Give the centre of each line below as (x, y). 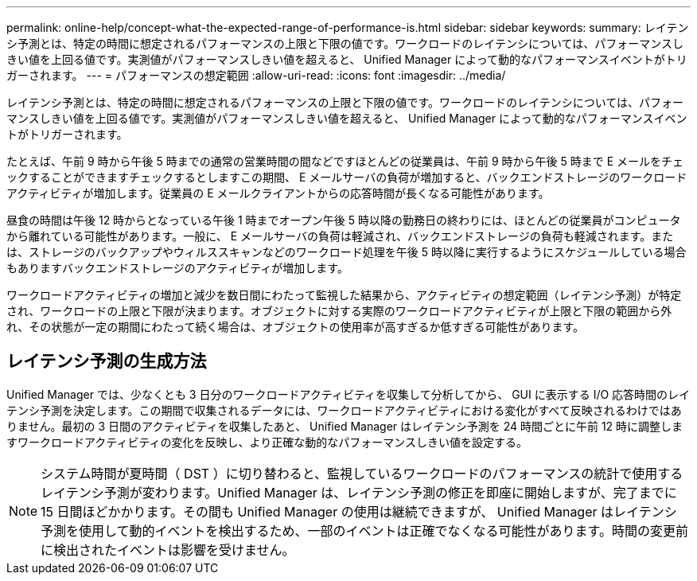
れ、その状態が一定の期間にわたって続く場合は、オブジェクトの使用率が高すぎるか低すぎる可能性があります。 (296, 327)
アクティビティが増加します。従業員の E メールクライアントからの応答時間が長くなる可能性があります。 (278, 193)
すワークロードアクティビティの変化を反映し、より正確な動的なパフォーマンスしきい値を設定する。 (267, 442)
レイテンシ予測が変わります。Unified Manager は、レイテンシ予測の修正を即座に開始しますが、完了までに (359, 492)
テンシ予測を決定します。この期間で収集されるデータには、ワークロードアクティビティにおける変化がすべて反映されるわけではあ (344, 410)
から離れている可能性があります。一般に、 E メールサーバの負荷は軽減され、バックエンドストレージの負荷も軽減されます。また (340, 236)
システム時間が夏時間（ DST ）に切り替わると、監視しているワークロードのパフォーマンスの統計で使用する (362, 473)
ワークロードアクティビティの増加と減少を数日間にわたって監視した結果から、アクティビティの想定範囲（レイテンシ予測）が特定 (344, 295)
